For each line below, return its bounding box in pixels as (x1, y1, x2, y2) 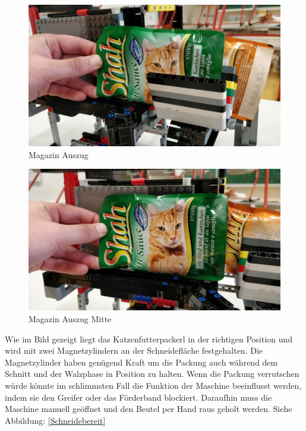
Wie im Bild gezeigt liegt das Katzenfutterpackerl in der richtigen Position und (5, 332, 293, 345)
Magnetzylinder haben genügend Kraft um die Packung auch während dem (5, 356, 278, 368)
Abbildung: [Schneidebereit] (5, 414, 106, 426)
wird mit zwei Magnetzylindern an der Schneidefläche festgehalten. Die (5, 344, 263, 357)
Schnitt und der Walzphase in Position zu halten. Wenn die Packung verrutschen (5, 367, 299, 380)
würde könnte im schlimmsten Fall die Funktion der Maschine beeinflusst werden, (5, 379, 302, 391)
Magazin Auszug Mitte (29, 312, 112, 325)
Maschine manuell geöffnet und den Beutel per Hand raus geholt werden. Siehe (5, 402, 292, 415)
